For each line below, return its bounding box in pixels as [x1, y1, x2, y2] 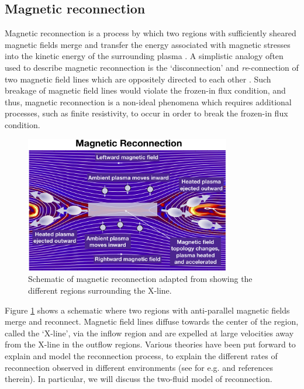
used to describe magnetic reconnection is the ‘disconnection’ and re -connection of [5, 61, 299, 73]
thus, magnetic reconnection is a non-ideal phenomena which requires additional [5, 95, 292, 108]
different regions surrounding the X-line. [28, 284, 172, 297]
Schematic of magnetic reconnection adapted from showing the [28, 273, 253, 285]
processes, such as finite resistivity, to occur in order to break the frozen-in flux [5, 107, 288, 119]
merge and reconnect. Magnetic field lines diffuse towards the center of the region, [5, 315, 299, 328]
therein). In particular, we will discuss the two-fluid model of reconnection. [5, 373, 272, 385]
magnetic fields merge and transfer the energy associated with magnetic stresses [5, 38, 291, 50]
